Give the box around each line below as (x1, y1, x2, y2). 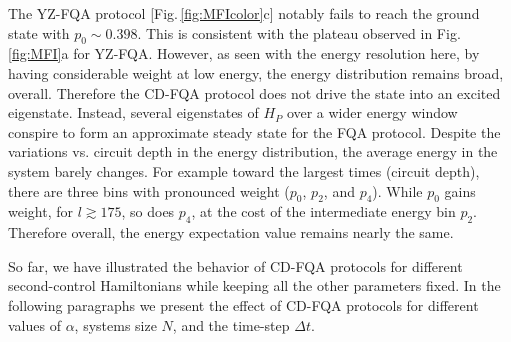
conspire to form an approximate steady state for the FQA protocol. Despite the (8, 121, 501, 142)
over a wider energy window (286, 102, 458, 123)
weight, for (8, 201, 73, 222)
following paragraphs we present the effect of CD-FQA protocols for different (8, 294, 479, 315)
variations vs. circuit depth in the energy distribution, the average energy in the (8, 141, 498, 162)
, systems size (74, 314, 157, 335)
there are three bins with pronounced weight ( (8, 180, 290, 201)
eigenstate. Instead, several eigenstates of (8, 102, 259, 123)
